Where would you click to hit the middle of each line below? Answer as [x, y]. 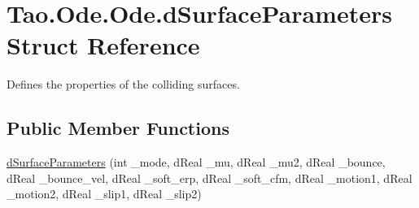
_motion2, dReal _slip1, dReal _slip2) [104, 194]
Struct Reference [103, 45]
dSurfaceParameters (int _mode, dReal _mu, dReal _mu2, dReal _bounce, [196, 162]
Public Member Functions [118, 128]
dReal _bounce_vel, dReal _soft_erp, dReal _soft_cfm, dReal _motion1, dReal [209, 178]
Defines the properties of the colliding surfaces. [123, 84]
